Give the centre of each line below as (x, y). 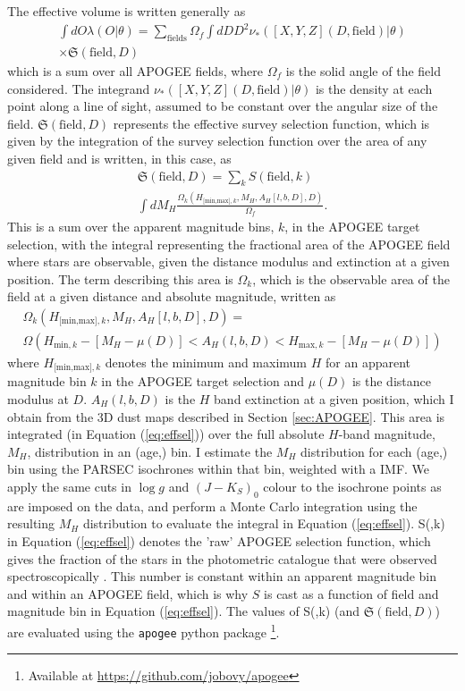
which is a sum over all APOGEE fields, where (135, 70)
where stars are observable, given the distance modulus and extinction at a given (228, 261)
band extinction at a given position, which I (334, 399)
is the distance (391, 381)
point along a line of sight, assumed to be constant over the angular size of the (223, 106)
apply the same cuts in (69, 486)
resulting (31, 523)
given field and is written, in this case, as (119, 158)
